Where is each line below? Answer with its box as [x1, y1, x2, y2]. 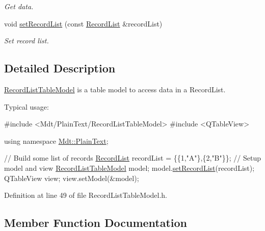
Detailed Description [4, 60, 116, 76]
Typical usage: [4, 101, 49, 112]
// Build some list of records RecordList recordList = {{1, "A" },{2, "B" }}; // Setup [4, 152, 261, 163]
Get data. [4, 1, 34, 11]
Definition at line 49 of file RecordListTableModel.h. [4, 190, 168, 200]
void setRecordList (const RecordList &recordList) [4, 18, 163, 29]
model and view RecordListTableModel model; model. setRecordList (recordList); [4, 162, 255, 173]
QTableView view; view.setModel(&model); [4, 172, 139, 183]
